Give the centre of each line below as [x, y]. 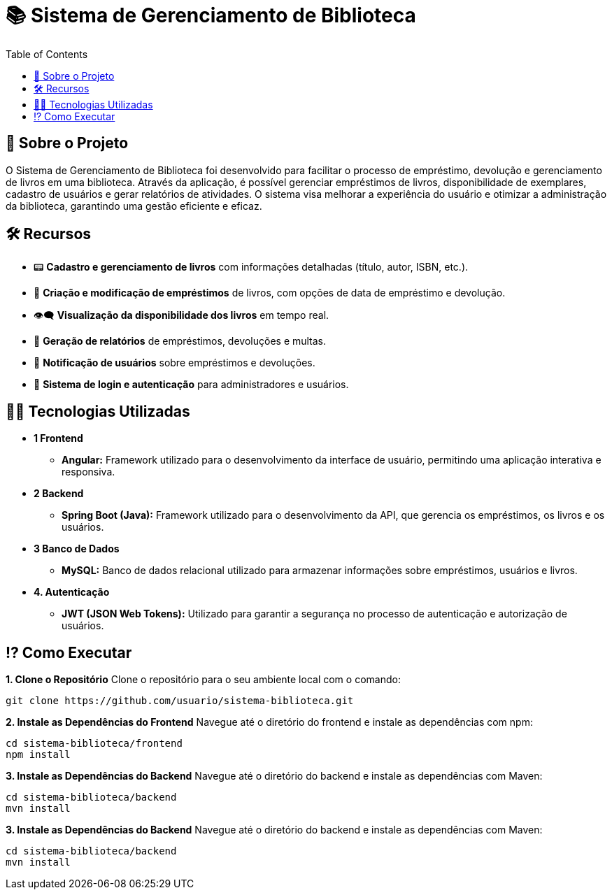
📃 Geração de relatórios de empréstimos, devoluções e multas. [180, 341]
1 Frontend [58, 438]
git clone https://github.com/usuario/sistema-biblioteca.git [180, 701]
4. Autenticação [72, 592]
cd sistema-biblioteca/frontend [94, 744]
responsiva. [88, 472]
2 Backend [59, 494]
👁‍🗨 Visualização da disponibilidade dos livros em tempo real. [182, 315]
